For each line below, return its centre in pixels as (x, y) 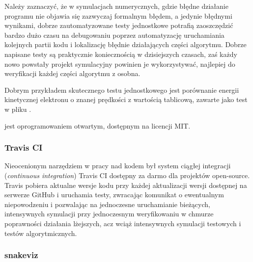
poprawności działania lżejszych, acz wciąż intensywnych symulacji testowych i (123, 223)
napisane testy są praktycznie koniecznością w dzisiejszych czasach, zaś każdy (121, 54)
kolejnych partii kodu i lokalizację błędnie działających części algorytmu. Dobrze (126, 44)
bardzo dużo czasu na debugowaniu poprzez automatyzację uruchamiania (114, 35)
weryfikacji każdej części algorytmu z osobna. (72, 73)
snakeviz (21, 255)
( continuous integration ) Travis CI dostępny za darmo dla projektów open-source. (127, 175)
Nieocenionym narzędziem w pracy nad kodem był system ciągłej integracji (118, 166)
